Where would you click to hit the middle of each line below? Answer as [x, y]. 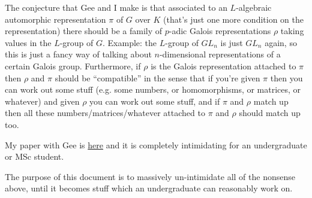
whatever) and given [42, 101]
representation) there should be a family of [84, 31]
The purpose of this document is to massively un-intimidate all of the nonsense [150, 176]
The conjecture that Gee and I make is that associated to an [116, 7]
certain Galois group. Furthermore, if [73, 66]
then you [286, 77]
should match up [270, 113]
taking [292, 31]
